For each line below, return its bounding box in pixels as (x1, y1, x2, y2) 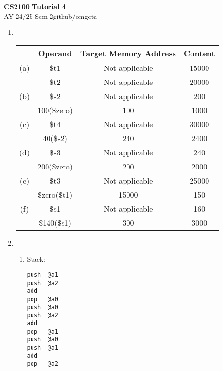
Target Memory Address (80, 47, 176, 59)
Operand (38, 47, 72, 59)
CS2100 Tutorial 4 (4, 1, 66, 11)
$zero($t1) (38, 188, 73, 200)
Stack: (27, 254, 45, 264)
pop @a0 (27, 295, 59, 303)
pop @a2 (27, 360, 59, 368)
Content (184, 47, 215, 59)
